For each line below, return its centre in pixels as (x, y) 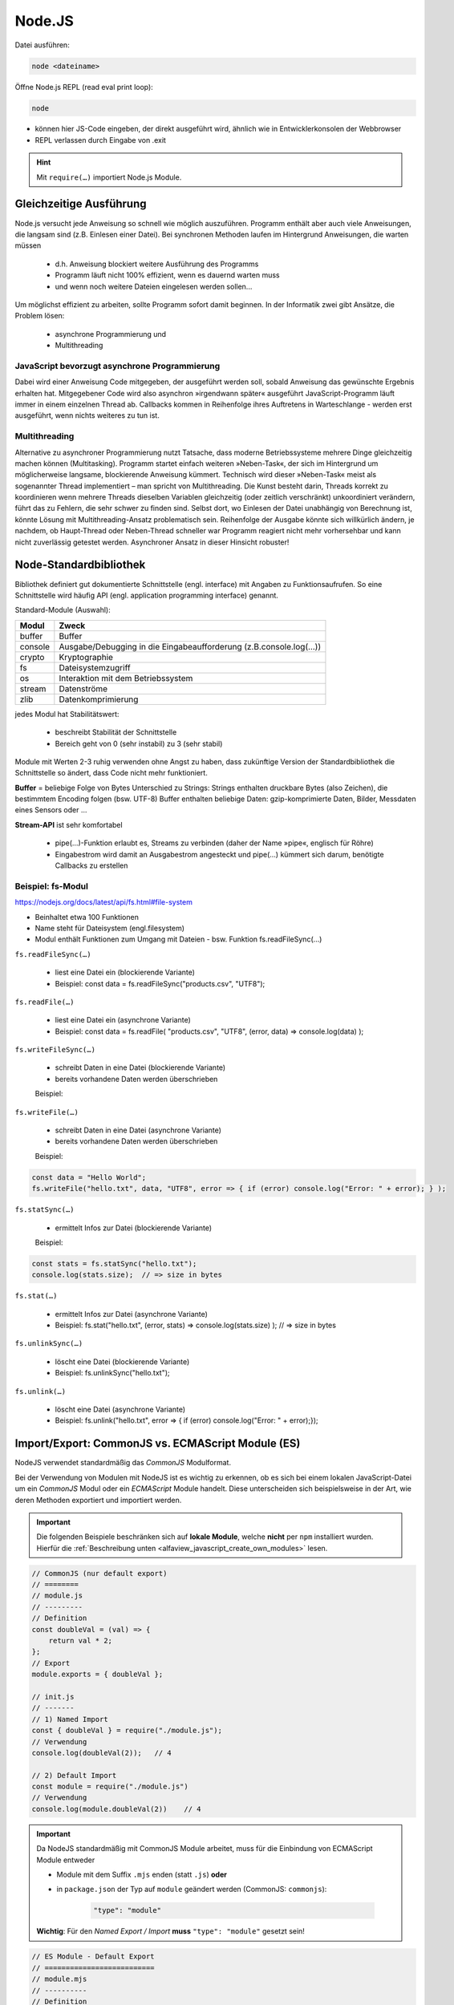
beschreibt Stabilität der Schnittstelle (116, 732)
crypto (32, 657)
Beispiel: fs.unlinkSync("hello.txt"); (112, 1373)
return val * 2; (80, 1641)
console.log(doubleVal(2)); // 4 (101, 1753)
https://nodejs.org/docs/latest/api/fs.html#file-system (103, 902)
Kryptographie (86, 657)
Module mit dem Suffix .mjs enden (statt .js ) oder (142, 1875)
